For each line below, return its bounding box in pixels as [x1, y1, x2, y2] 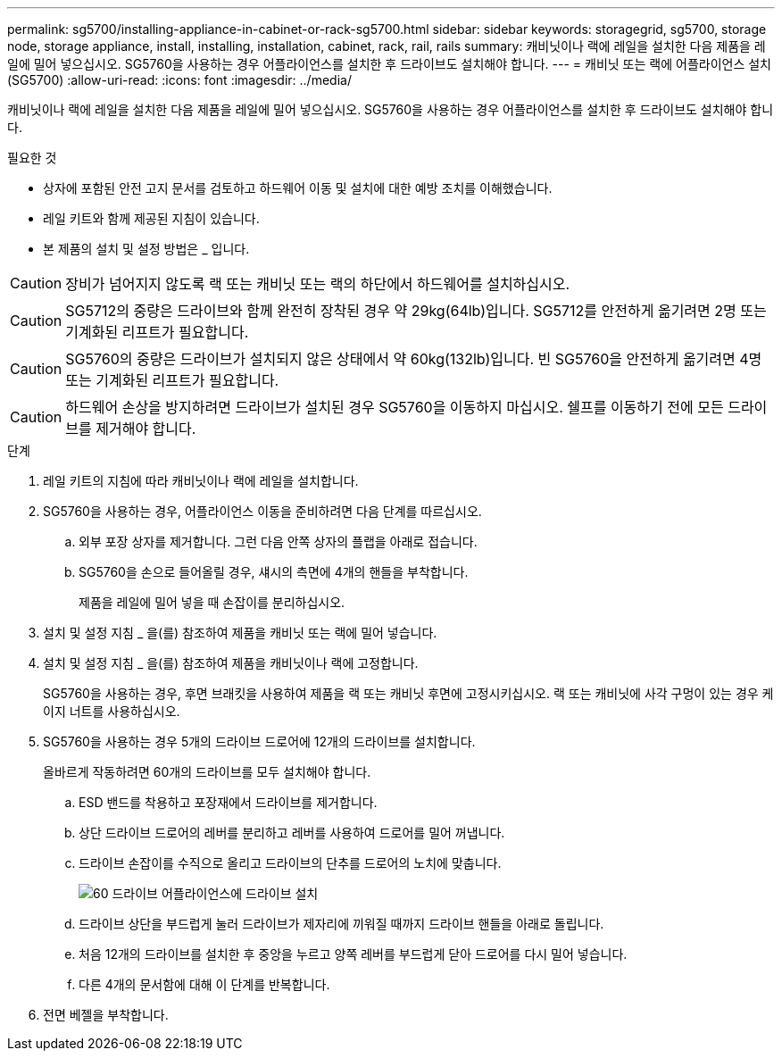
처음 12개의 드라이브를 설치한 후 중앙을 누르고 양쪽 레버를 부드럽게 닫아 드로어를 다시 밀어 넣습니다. [79, 946, 628, 962]
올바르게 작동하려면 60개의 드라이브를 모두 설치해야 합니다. [43, 764, 371, 779]
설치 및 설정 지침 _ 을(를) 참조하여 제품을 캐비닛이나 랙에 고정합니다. [43, 655, 419, 671]
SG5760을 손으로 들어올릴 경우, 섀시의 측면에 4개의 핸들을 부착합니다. [79, 564, 469, 579]
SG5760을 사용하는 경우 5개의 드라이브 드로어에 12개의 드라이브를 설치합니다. [43, 734, 476, 749]
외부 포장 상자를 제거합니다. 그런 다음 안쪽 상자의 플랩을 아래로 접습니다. [79, 534, 478, 549]
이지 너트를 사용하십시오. [43, 704, 180, 719]
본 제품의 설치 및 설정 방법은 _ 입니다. [43, 241, 250, 256]
